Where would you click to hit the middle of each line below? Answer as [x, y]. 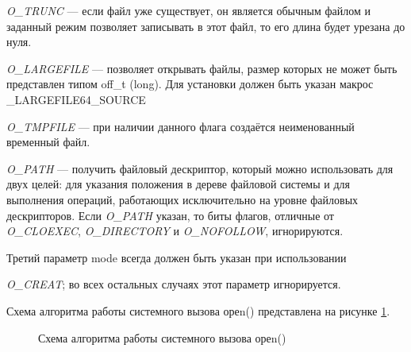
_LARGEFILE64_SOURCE [76, 99]
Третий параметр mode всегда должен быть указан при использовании [177, 257]
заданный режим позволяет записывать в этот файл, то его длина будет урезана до [206, 26]
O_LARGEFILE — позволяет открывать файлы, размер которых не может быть [202, 68]
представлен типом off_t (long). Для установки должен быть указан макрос [190, 84]
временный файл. [48, 142]
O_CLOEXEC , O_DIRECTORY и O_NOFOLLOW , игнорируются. [175, 231]
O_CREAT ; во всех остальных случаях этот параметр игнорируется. [174, 284]
